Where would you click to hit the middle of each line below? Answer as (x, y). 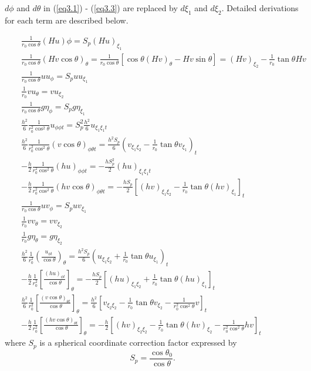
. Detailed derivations (260, 8)
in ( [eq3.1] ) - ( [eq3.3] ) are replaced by (111, 8)
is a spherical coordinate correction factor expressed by (138, 342)
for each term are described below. (67, 20)
